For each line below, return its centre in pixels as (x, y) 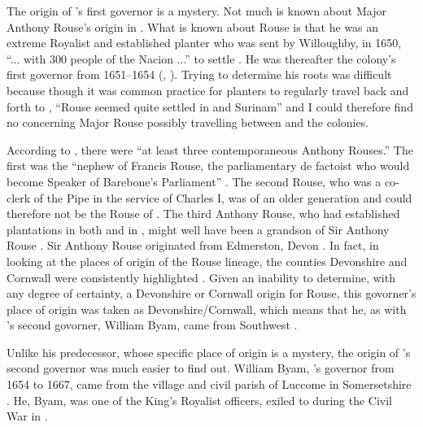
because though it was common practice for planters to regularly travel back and (208, 90)
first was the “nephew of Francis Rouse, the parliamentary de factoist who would (208, 166)
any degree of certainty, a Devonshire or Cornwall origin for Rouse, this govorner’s (211, 293)
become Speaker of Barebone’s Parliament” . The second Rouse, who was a (194, 181)
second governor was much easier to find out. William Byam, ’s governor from (201, 368)
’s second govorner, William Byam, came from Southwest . (152, 325)
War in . (27, 416)
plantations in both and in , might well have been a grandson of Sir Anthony (198, 229)
